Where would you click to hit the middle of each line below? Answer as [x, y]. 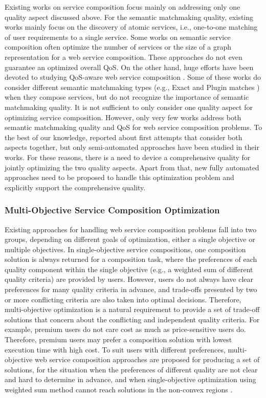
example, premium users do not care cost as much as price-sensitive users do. [125, 329]
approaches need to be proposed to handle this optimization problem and [119, 177]
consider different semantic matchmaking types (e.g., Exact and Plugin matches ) [132, 87]
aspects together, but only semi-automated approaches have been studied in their [132, 147]
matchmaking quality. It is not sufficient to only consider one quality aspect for [129, 107]
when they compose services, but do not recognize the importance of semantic [127, 97]
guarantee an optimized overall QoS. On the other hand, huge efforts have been [129, 67]
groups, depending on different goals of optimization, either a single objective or [130, 239]
